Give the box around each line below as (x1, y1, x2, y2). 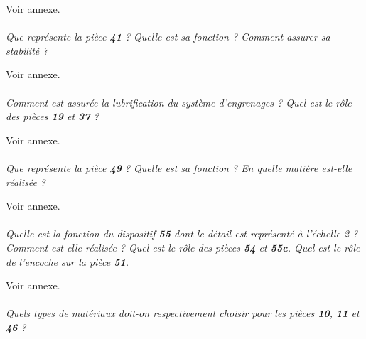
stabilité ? (6, 43, 48, 58)
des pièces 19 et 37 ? (6, 109, 99, 124)
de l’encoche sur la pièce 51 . (6, 254, 129, 269)
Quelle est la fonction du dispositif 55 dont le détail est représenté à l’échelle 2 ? (6, 226, 358, 241)
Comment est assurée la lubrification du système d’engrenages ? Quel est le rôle (6, 95, 352, 109)
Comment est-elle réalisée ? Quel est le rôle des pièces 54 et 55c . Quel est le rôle (6, 240, 360, 254)
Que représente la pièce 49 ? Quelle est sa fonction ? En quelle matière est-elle (6, 160, 352, 175)
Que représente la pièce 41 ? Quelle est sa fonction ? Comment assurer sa (6, 29, 330, 44)
